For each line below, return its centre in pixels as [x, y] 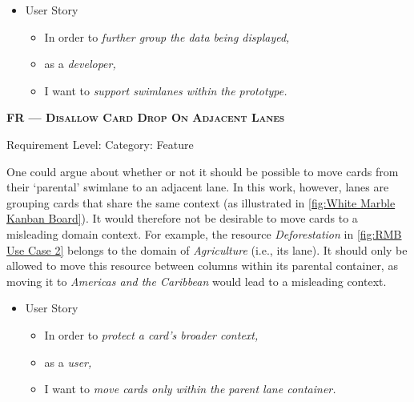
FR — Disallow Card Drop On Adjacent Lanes [146, 117]
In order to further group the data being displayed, [167, 36]
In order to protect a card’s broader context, [151, 334]
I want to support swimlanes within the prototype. [166, 90]
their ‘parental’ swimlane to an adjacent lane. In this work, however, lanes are [198, 187]
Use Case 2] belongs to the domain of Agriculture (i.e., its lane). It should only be [207, 249]
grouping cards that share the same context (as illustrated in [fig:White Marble [201, 202]
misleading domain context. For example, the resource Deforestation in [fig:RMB [204, 233]
